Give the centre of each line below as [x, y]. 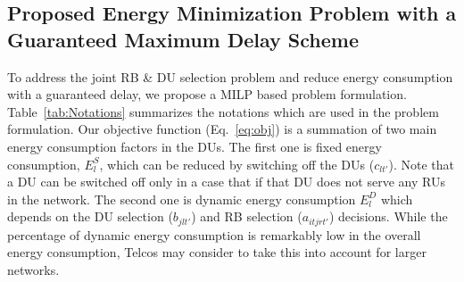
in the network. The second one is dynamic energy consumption [182, 199]
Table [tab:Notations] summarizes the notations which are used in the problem [223, 111]
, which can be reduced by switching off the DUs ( [237, 164]
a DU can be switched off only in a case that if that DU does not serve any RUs [226, 182]
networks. [33, 269]
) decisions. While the [388, 216]
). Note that [422, 164]
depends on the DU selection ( [90, 216]
